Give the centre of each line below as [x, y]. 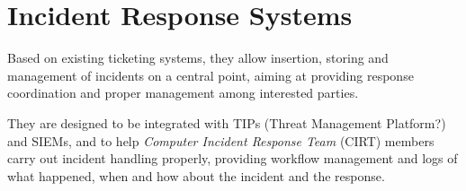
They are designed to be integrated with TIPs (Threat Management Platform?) [227, 122]
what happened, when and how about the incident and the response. [196, 175]
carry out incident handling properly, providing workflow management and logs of [233, 158]
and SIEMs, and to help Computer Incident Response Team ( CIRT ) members [221, 140]
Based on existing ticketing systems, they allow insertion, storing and [198, 58]
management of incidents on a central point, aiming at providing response [211, 75]
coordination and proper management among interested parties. [183, 93]
